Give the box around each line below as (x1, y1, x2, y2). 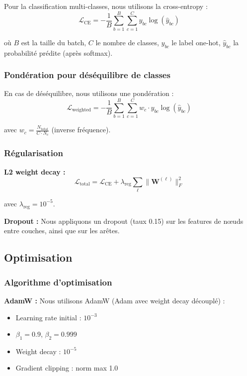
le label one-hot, (171, 37, 221, 47)
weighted (72, 107, 91, 113)
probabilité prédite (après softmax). (4, 47, 113, 58)
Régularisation (4, 147, 63, 159)
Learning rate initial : (15, 312, 82, 322)
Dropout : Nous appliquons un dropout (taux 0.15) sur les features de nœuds (4, 215, 244, 226)
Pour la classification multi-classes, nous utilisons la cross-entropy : (4, 1, 208, 11)
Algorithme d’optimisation (4, 276, 112, 288)
